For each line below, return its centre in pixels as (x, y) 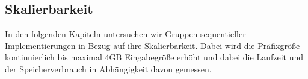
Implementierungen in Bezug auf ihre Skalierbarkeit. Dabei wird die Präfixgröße (152, 45)
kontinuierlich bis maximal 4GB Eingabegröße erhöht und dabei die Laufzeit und (154, 57)
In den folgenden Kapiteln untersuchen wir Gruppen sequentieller (125, 34)
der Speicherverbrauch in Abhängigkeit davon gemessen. (108, 69)
